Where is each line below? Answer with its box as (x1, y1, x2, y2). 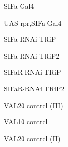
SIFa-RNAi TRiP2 (4, 50, 60, 60)
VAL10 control (4, 117, 48, 127)
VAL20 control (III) (4, 100, 63, 110)
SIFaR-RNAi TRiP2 (4, 83, 65, 93)
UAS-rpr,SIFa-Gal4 (4, 17, 62, 28)
